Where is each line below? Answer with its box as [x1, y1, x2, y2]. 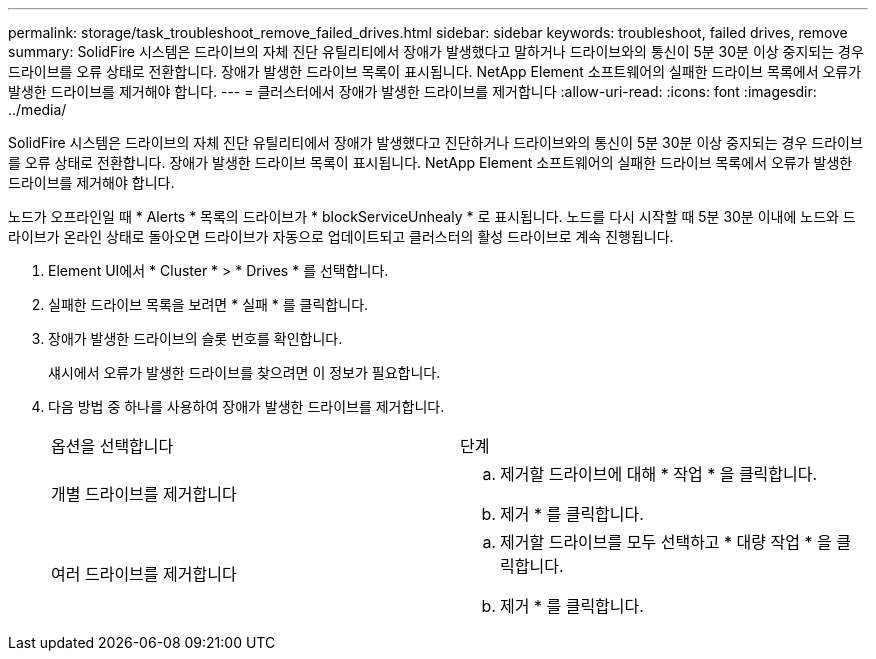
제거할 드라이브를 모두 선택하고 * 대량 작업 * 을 [500, 532, 832, 552]
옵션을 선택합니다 [51, 436, 174, 456]
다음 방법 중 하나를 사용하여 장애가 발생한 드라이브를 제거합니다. [48, 398, 445, 415]
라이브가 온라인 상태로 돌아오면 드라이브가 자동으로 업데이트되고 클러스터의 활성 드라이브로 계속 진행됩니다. [8, 228, 674, 245]
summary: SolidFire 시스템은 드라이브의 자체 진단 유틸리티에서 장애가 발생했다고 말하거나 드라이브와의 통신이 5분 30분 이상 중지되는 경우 [8, 43, 864, 60]
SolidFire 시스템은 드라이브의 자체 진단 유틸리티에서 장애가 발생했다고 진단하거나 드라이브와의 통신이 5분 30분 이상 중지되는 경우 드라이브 [8, 134, 863, 151]
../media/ [8, 101, 67, 118]
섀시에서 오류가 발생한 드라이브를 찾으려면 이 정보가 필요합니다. [48, 364, 441, 381]
